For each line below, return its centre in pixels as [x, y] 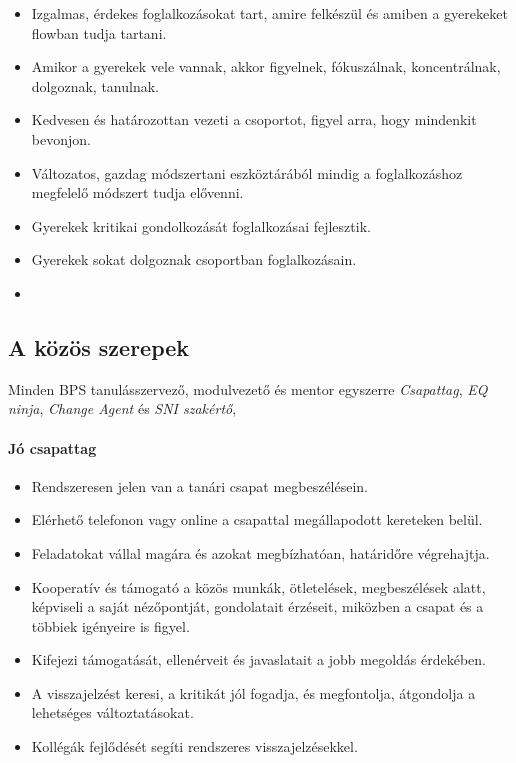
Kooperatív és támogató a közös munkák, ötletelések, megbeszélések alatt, [258, 586]
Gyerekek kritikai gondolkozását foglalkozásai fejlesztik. [201, 225]
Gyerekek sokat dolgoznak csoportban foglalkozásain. [194, 259]
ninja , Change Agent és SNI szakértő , [122, 408]
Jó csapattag [52, 447]
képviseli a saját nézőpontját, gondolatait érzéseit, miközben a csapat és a [257, 606]
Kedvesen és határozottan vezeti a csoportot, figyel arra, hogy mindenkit [254, 119]
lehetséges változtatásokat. [112, 712]
